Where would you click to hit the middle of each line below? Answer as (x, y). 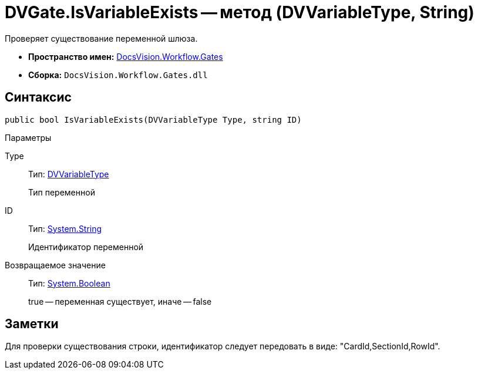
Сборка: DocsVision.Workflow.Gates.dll (118, 75)
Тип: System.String (65, 228)
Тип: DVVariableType (69, 174)
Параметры (28, 137)
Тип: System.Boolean (69, 283)
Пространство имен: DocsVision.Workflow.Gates (126, 56)
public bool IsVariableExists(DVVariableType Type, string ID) (153, 119)
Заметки (32, 324)
